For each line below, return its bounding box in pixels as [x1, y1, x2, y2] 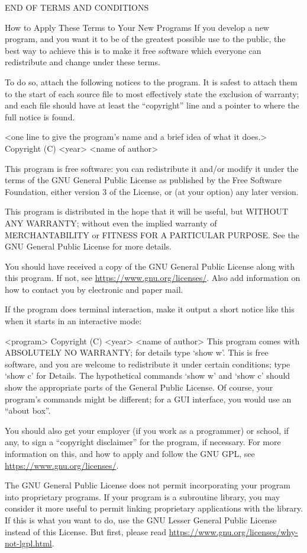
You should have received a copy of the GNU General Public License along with [5, 260, 295, 272]
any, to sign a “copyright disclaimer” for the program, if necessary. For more [5, 436, 281, 448]
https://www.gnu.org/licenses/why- [169, 525, 298, 538]
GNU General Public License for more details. [5, 240, 172, 252]
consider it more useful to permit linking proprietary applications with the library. [5, 502, 303, 514]
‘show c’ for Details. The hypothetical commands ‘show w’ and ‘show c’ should [5, 369, 290, 382]
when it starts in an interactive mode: [5, 315, 142, 327]
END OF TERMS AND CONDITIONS [5, 1, 149, 13]
